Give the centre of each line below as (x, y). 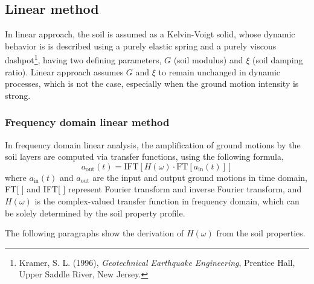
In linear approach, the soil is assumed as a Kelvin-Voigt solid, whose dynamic (150, 34)
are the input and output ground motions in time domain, (200, 177)
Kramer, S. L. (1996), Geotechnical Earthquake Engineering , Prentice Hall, (157, 262)
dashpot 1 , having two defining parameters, (83, 59)
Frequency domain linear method (87, 122)
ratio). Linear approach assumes (64, 71)
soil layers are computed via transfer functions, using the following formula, (144, 156)
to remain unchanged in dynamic (219, 71)
